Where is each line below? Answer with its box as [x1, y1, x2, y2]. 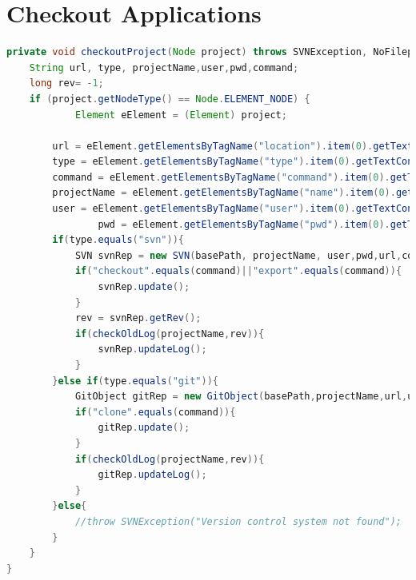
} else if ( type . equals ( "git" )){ [52, 375, 218, 387]
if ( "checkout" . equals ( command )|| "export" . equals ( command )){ [74, 265, 402, 277]
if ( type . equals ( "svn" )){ [52, 234, 184, 246]
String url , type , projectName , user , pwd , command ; [29, 62, 299, 73]
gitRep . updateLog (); [98, 469, 207, 481]
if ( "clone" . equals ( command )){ [74, 406, 236, 418]
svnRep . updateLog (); [98, 344, 207, 356]
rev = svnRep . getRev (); [74, 312, 202, 324]
